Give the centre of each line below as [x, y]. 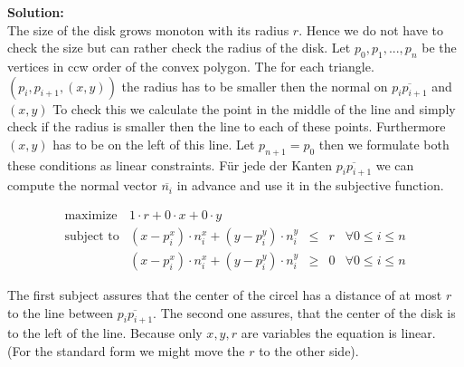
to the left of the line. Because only [105, 333]
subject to [92, 237]
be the [439, 48]
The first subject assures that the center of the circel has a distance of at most [225, 295]
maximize [91, 215]
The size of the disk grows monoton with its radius [148, 29]
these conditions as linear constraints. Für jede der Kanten [170, 164]
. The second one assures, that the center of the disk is [304, 312]
